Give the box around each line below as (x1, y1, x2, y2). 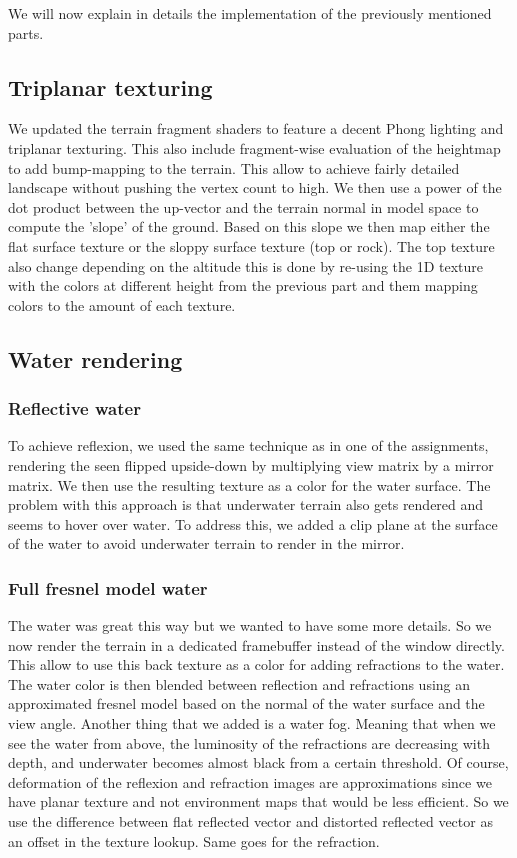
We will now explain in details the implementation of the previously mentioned (8, 3, 492, 23)
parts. (8, 22, 44, 43)
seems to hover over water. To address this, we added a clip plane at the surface (8, 513, 498, 534)
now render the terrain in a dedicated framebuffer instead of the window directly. (8, 634, 505, 655)
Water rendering (8, 343, 183, 374)
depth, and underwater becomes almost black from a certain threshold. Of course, (8, 752, 509, 773)
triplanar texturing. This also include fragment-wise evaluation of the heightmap (8, 137, 501, 158)
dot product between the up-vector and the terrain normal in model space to (8, 196, 479, 217)
